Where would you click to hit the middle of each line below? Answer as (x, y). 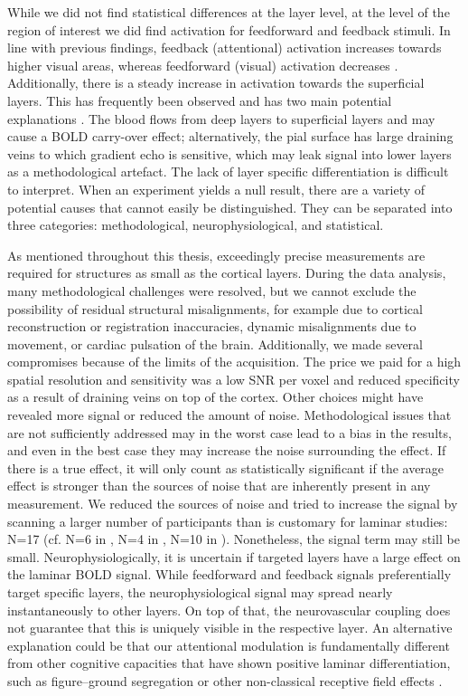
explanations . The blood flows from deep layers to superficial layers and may (221, 118)
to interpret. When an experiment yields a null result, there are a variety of (216, 189)
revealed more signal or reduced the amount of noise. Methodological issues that (229, 415)
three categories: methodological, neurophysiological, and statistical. (196, 225)
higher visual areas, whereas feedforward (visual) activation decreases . (203, 65)
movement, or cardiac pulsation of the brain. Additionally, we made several (215, 343)
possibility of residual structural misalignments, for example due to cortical (215, 308)
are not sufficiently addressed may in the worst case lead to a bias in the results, (229, 432)
